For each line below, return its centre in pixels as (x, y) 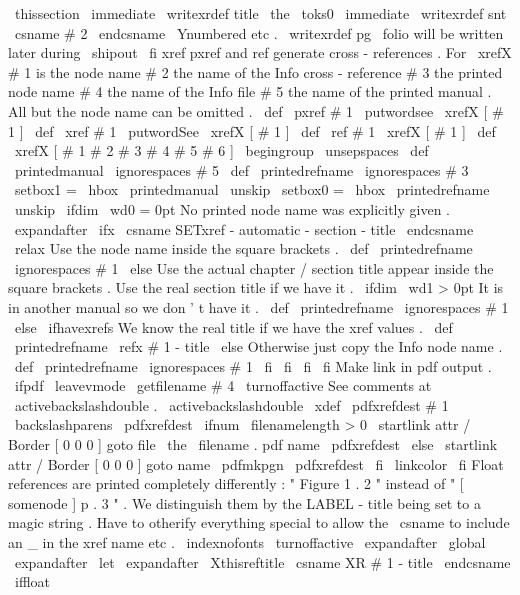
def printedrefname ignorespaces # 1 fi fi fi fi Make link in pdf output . (253, 365)
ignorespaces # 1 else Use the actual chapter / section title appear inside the (254, 267)
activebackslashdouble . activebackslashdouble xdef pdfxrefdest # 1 (231, 404)
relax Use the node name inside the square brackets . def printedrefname (243, 248)
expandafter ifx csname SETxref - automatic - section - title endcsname (244, 228)
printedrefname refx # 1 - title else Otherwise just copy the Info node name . (258, 346)
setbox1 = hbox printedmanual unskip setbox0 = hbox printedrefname (252, 189)
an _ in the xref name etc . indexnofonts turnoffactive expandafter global (247, 542)
